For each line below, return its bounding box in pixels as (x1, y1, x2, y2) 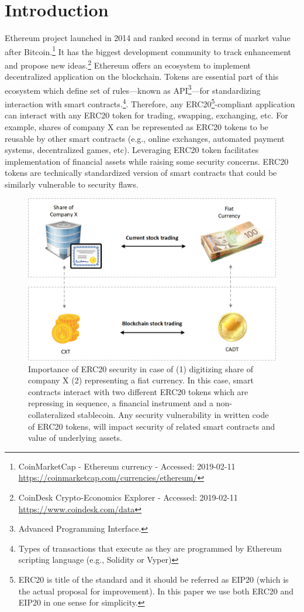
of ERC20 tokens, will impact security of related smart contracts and (28, 420, 275, 432)
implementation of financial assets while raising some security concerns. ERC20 (5, 155, 289, 167)
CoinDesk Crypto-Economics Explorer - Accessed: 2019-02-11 (18, 491, 238, 503)
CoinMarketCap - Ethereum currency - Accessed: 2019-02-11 (18, 460, 236, 472)
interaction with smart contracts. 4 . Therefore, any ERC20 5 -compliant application (5, 96, 295, 110)
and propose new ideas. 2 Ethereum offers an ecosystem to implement (5, 57, 251, 71)
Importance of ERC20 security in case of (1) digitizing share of (28, 362, 253, 375)
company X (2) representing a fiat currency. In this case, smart (28, 374, 254, 386)
